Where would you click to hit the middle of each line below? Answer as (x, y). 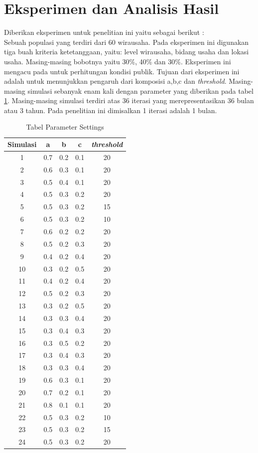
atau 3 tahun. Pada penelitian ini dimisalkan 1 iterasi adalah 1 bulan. (111, 110)
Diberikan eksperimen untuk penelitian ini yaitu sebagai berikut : (104, 32)
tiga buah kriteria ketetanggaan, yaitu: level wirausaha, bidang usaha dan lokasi (127, 52)
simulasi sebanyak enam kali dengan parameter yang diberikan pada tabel (140, 90)
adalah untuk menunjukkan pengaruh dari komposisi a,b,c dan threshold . (115, 81)
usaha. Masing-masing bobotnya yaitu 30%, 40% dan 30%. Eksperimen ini (118, 61)
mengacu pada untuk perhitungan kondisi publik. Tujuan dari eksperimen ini (122, 71)
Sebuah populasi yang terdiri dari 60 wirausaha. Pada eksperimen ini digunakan (127, 42)
